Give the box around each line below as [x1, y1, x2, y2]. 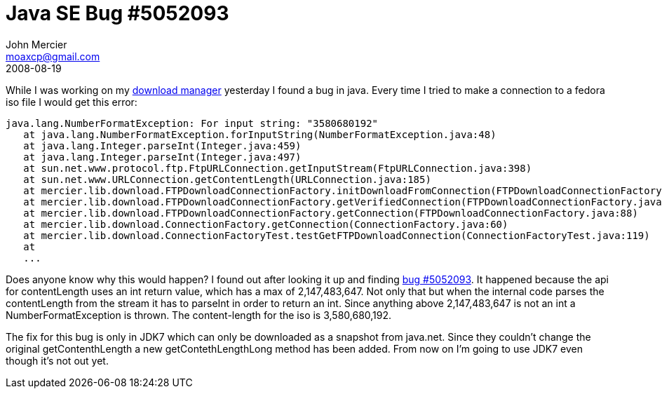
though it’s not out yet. [6, 354, 109, 367]
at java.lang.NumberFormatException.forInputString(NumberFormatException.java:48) [23, 128, 496, 140]
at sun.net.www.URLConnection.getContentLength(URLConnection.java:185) [23, 173, 431, 185]
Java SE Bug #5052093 [6, 1, 229, 25]
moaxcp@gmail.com [6, 50, 100, 62]
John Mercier [6, 38, 67, 50]
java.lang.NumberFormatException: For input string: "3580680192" [6, 117, 379, 129]
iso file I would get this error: [6, 95, 137, 108]
